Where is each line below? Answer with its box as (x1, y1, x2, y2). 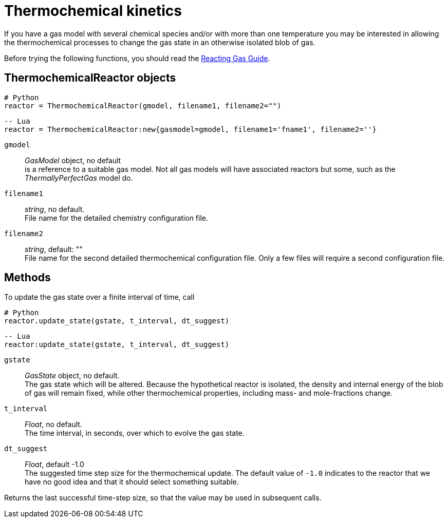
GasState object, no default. (25, 371, 120, 380)
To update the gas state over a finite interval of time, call (4, 293, 195, 302)
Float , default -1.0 (25, 460, 84, 469)
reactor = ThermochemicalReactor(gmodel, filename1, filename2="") (4, 101, 282, 110)
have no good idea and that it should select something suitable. (25, 477, 239, 487)
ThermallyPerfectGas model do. (25, 173, 133, 182)
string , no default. (25, 204, 85, 214)
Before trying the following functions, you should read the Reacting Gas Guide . (4, 53, 270, 63)
